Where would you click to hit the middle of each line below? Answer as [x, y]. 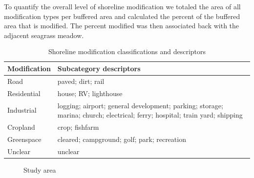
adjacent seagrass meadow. [44, 35]
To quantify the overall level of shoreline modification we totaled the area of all [122, 6]
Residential [24, 93]
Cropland [21, 127]
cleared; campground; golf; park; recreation [122, 139]
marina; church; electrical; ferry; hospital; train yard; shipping [150, 115]
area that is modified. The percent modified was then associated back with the [122, 26]
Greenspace [24, 139]
